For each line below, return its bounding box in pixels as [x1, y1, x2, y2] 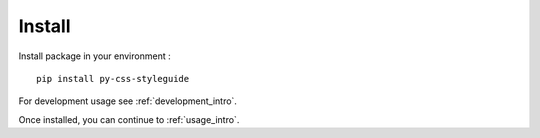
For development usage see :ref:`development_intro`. [18, 95, 237, 107]
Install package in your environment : [18, 50, 171, 62]
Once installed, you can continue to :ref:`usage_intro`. [18, 113, 240, 125]
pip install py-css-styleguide [36, 73, 190, 84]
